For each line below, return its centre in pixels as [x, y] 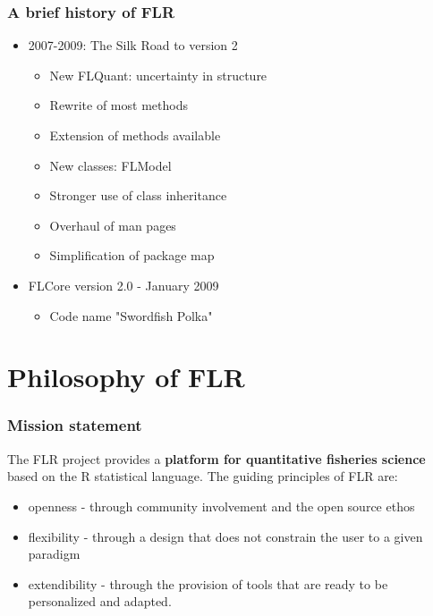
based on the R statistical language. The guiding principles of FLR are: [203, 476]
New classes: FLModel [110, 165]
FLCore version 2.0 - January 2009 [123, 285]
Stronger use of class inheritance [138, 195]
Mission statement [75, 425]
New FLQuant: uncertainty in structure [158, 75]
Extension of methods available [135, 135]
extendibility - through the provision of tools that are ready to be [208, 583]
